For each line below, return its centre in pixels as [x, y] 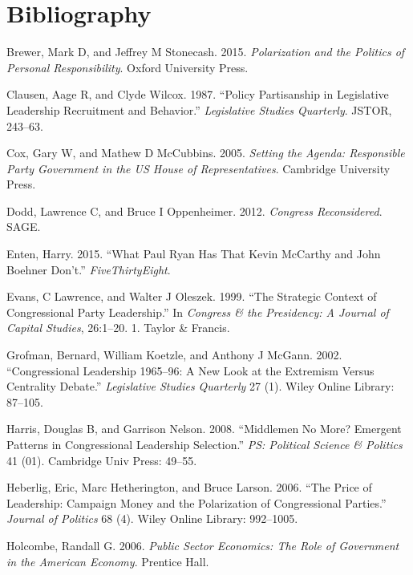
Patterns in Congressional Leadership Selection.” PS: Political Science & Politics [204, 444]
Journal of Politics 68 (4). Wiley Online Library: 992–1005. [152, 518]
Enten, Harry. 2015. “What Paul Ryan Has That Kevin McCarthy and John [194, 254]
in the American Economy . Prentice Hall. [108, 561]
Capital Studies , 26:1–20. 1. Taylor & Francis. [118, 328]
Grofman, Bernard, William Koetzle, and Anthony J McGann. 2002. [174, 355]
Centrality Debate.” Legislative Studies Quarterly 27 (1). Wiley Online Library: [200, 386]
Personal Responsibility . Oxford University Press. [128, 67]
